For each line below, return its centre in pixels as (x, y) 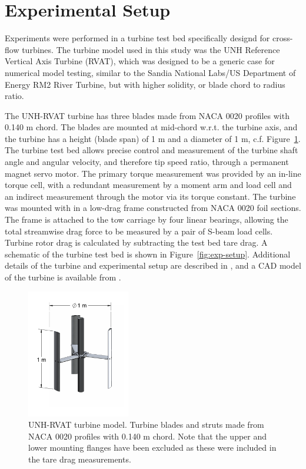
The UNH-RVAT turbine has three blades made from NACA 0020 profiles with (147, 115)
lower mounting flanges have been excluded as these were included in (152, 447)
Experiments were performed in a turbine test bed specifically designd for (137, 38)
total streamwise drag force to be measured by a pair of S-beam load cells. (139, 231)
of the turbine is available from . (63, 277)
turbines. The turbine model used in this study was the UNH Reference (151, 49)
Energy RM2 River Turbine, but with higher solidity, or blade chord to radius (145, 84)
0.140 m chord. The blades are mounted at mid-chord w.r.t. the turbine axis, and (151, 127)
